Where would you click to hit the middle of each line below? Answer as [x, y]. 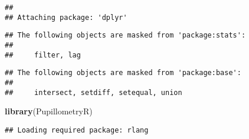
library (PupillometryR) [49, 111]
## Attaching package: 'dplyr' [66, 17]
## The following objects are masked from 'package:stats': [125, 35]
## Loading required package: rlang [77, 130]
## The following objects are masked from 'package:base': [123, 73]
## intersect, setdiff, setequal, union [94, 92]
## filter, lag [43, 55]
